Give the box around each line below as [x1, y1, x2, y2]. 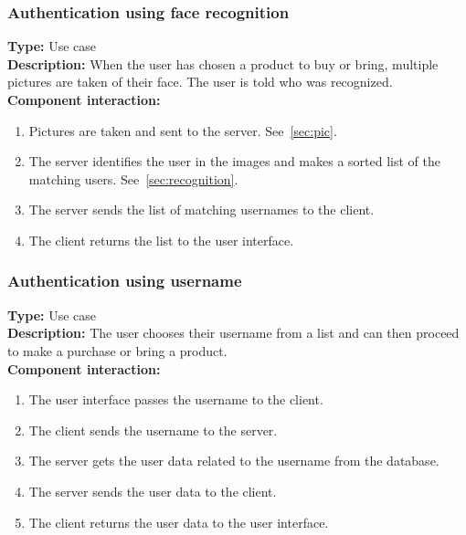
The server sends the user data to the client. [28, 481, 277, 500]
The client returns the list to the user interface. [28, 230, 294, 249]
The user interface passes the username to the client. [28, 390, 323, 409]
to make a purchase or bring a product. [7, 341, 228, 360]
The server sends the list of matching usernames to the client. [28, 200, 375, 219]
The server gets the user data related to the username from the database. [28, 451, 440, 470]
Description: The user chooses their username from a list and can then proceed [7, 323, 460, 342]
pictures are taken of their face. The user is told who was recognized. [7, 72, 393, 91]
